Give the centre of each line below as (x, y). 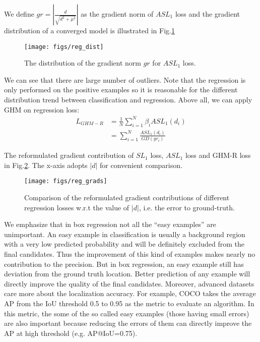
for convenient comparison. (141, 165)
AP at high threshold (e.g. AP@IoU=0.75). (71, 333)
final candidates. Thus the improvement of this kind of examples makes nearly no (130, 254)
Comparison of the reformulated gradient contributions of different (127, 197)
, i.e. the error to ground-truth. (187, 207)
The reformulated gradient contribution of (69, 155)
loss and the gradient (208, 14)
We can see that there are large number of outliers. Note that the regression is (125, 79)
